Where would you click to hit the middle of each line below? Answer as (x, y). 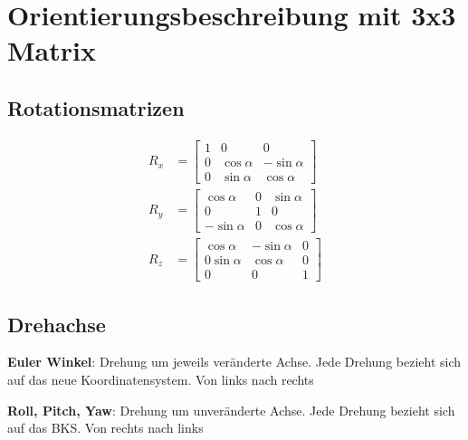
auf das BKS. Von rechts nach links (105, 428)
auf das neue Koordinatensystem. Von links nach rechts (161, 379)
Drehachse (57, 324)
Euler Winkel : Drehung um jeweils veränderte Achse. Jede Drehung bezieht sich (234, 362)
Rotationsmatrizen (96, 107)
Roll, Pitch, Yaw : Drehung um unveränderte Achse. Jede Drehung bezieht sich (231, 410)
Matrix (52, 50)
